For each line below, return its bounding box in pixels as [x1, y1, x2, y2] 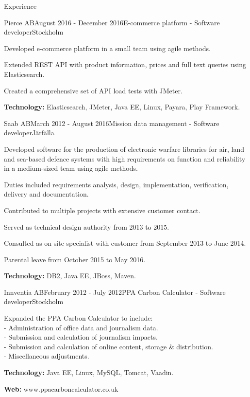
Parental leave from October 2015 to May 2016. [4, 254, 146, 264]
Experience [4, 1, 37, 11]
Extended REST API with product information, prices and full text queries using [4, 59, 247, 70]
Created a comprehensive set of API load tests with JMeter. [4, 85, 183, 95]
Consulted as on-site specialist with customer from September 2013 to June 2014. [4, 238, 246, 248]
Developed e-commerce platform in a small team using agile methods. [4, 43, 211, 53]
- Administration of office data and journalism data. [4, 322, 158, 332]
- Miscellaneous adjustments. [4, 351, 89, 361]
